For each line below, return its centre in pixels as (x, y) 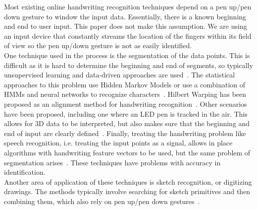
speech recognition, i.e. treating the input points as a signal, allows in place (118, 143)
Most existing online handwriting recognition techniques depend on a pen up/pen (128, 6)
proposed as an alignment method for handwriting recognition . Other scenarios (126, 104)
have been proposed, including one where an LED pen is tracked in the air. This (126, 113)
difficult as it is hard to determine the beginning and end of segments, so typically (128, 65)
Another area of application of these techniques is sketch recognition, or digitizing (128, 181)
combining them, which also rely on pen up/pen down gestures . (102, 201)
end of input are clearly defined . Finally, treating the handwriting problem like (125, 133)
